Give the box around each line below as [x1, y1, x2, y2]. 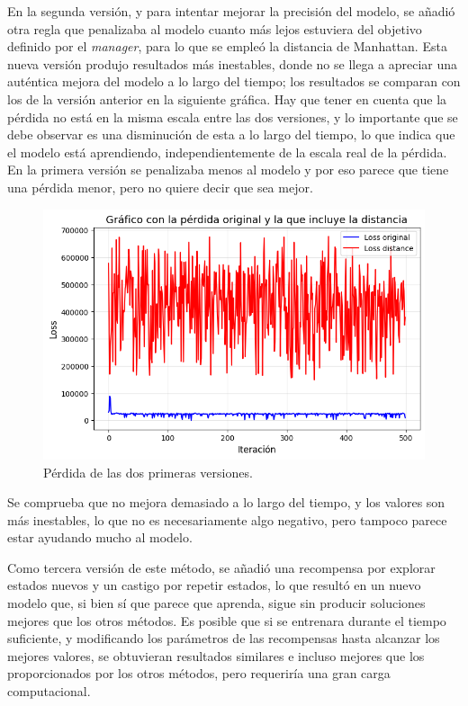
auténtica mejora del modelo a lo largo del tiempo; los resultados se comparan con [7, 72, 461, 91]
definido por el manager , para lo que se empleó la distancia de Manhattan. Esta [7, 37, 447, 56]
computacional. [7, 682, 91, 701]
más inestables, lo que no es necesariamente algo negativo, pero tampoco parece [7, 510, 447, 529]
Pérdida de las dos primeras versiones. [43, 462, 253, 481]
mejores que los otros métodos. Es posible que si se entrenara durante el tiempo [7, 611, 446, 630]
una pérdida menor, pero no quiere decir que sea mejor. [7, 177, 313, 196]
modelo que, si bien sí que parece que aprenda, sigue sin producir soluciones [7, 594, 426, 612]
